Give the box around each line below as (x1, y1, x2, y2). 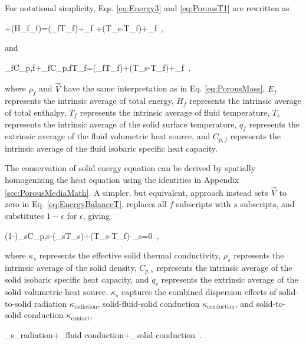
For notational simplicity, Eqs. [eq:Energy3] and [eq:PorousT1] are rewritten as (5, 2, 289, 14)
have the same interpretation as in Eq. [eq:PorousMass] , (63, 82, 265, 94)
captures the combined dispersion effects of (121, 286, 277, 298)
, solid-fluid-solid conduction (97, 297, 200, 309)
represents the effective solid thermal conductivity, (39, 249, 221, 261)
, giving (83, 209, 110, 222)
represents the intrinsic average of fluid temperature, (80, 106, 270, 118)
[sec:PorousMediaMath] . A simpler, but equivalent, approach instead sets (5, 186, 268, 198)
